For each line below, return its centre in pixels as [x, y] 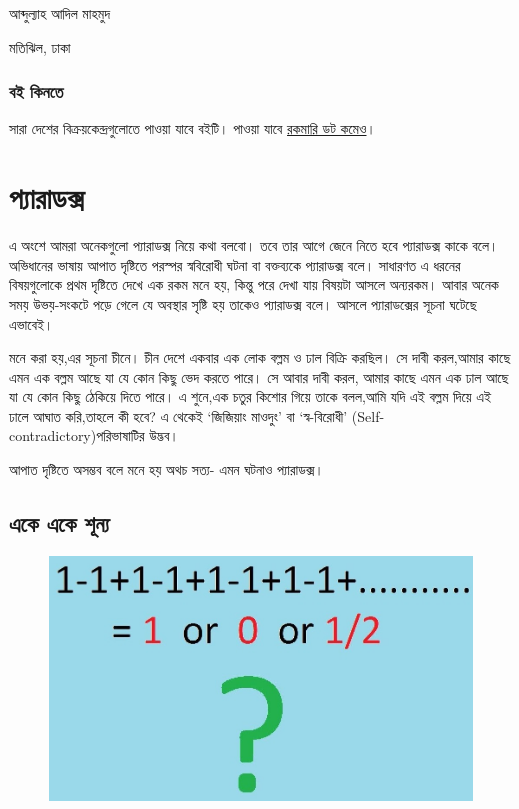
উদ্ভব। [164, 435]
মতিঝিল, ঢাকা [40, 46]
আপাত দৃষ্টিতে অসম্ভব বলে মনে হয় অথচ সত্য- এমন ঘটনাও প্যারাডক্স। [167, 469]
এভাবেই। [31, 323]
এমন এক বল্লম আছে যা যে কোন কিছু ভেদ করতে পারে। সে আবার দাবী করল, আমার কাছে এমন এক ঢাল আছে [259, 376]
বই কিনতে [36, 91]
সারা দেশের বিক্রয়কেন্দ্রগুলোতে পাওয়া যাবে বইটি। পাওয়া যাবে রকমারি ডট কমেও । [192, 128]
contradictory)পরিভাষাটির [77, 435]
